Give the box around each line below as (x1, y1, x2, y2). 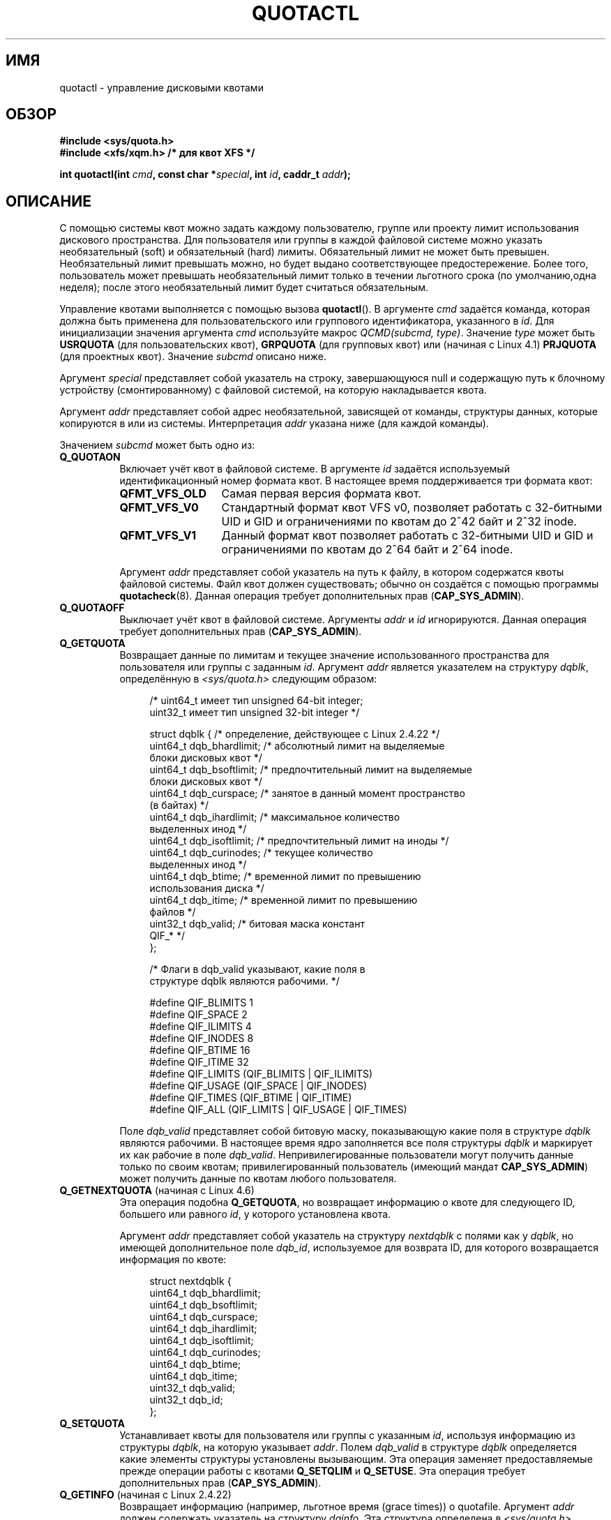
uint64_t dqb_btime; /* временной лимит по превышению (149, 870, 421, 883)
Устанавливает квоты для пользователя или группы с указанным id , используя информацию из (119, 1429, 575, 1442)
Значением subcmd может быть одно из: (59, 439, 255, 452)
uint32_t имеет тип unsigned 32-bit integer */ (149, 706, 360, 719)
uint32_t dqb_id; (149, 1394, 223, 1406)
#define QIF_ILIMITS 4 (149, 1020, 252, 1033)
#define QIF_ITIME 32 (149, 1056, 249, 1068)
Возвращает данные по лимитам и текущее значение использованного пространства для (119, 649, 550, 662)
